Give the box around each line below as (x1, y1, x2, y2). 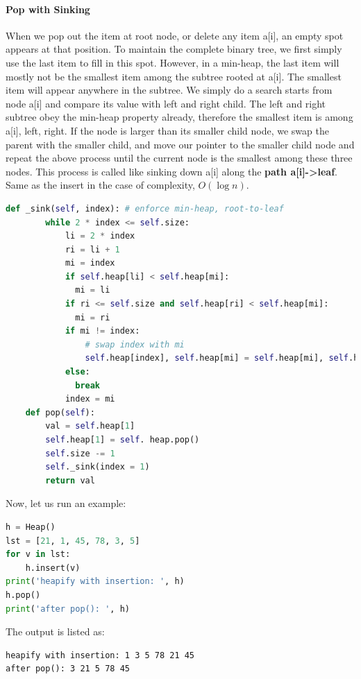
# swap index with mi (85, 339, 185, 350)
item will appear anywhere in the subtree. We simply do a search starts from (6, 83, 333, 97)
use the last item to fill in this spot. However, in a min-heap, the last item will (6, 55, 339, 69)
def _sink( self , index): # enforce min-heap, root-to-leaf (6, 203, 284, 214)
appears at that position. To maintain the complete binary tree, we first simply (6, 42, 342, 56)
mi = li (75, 285, 110, 295)
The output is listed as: (6, 624, 105, 639)
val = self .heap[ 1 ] (45, 421, 135, 431)
